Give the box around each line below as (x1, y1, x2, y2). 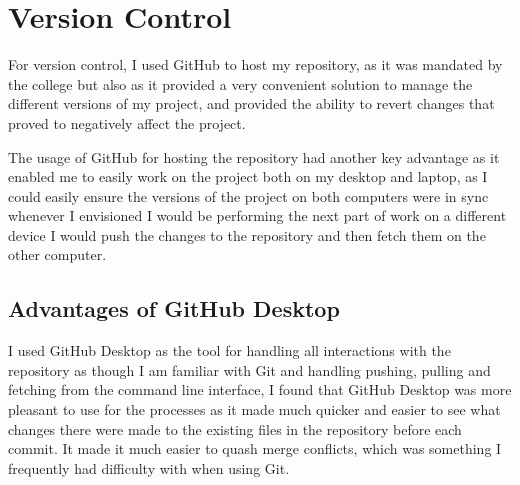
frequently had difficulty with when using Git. (8, 457, 290, 478)
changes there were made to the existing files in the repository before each (8, 418, 462, 439)
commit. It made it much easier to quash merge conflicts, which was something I (8, 438, 502, 459)
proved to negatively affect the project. (8, 112, 246, 133)
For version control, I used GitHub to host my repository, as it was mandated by (8, 54, 503, 75)
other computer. (8, 244, 107, 265)
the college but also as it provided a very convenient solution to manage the (8, 73, 473, 94)
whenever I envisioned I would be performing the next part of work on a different (8, 205, 507, 226)
